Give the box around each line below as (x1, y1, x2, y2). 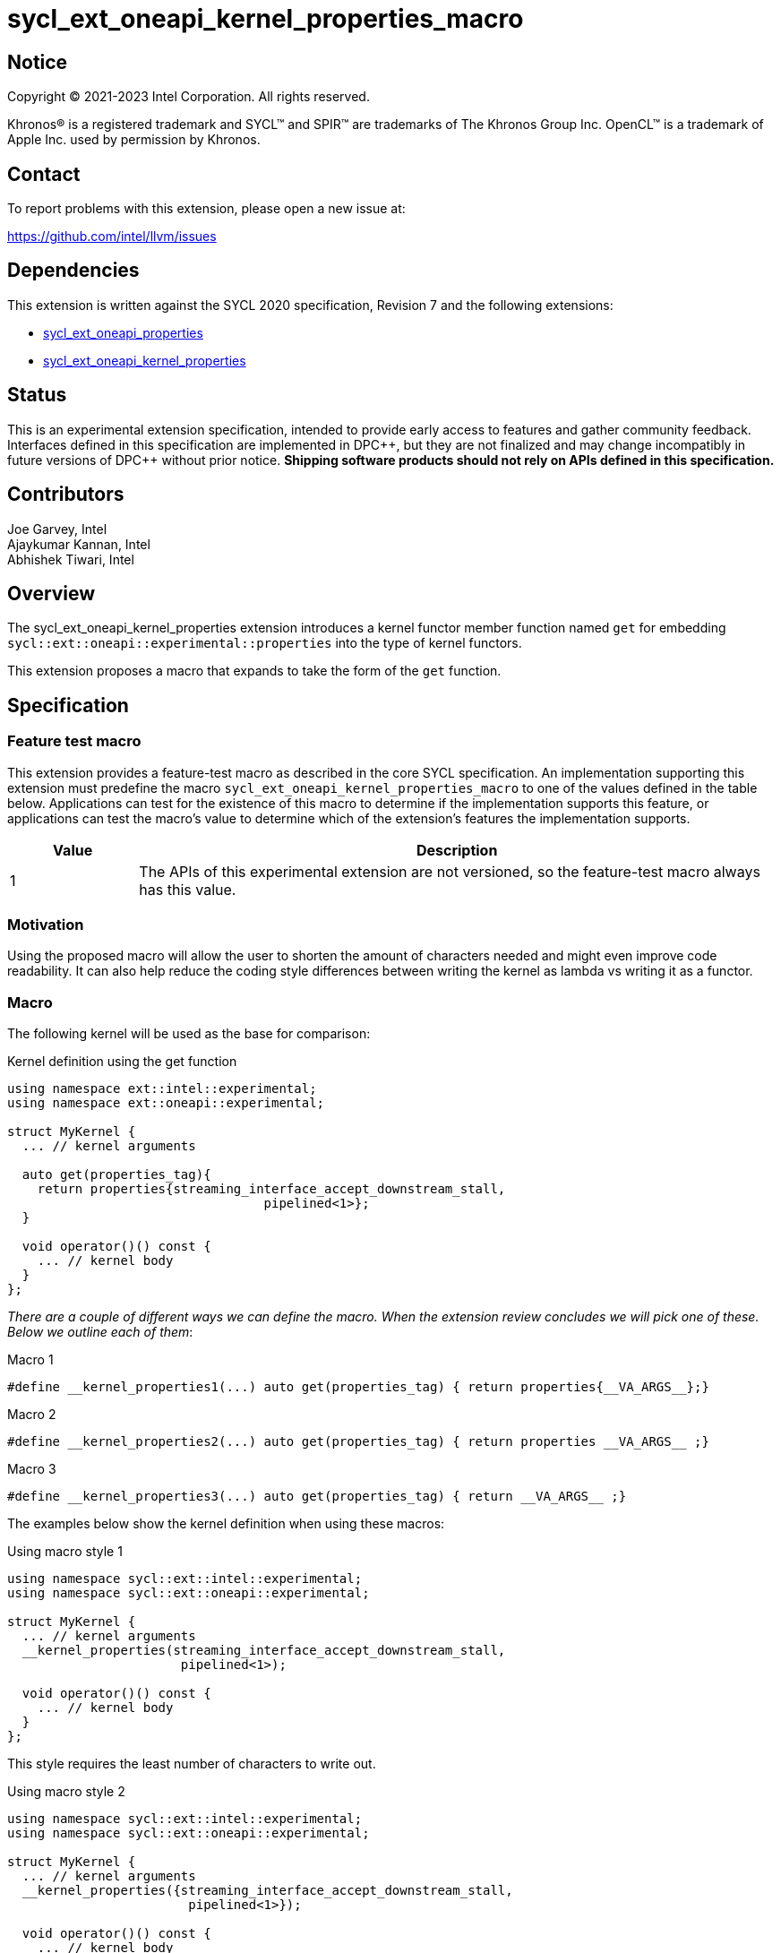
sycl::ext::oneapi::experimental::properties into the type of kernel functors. (7, 635, 522, 651)
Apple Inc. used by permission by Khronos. (7, 132, 261, 148)
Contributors (7, 483, 124, 506)
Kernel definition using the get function (7, 1054, 237, 1070)
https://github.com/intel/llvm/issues (7, 228, 217, 245)
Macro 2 (7, 1407, 56, 1423)
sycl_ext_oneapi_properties (43, 324, 203, 340)
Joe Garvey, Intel (7, 521, 107, 537)
